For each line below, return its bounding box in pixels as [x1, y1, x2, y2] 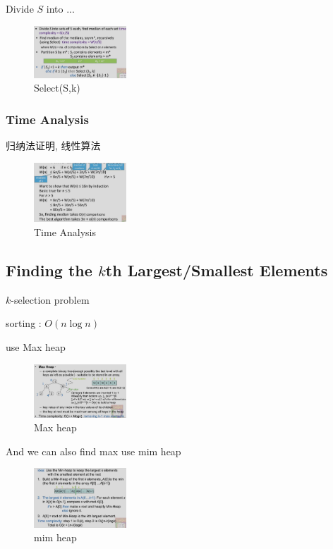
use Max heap [6, 339, 66, 354]
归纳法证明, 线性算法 [6, 137, 101, 152]
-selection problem [11, 292, 90, 307]
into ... [46, 1, 75, 16]
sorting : [6, 316, 42, 331]
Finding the [6, 259, 92, 280]
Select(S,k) [34, 80, 80, 95]
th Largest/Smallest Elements [105, 259, 328, 280]
